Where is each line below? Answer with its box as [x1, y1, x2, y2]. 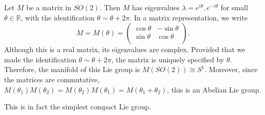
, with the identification [20, 12, 95, 22]
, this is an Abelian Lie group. [167, 84, 261, 95]
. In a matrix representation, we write [129, 12, 248, 22]
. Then [99, 2, 121, 12]
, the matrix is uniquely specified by [111, 54, 225, 64]
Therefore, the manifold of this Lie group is [4, 64, 140, 75]
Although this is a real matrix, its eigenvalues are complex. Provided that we [4, 44, 246, 55]
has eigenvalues [132, 2, 180, 12]
